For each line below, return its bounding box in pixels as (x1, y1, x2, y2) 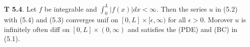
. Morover (203, 15, 233, 25)
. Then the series (156, 3, 207, 14)
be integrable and (44, 3, 97, 14)
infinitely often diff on (4, 24, 70, 34)
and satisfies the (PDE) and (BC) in (127, 24, 238, 34)
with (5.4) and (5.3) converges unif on (4, 15, 118, 25)
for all (168, 15, 186, 25)
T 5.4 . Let (4, 3, 37, 14)
